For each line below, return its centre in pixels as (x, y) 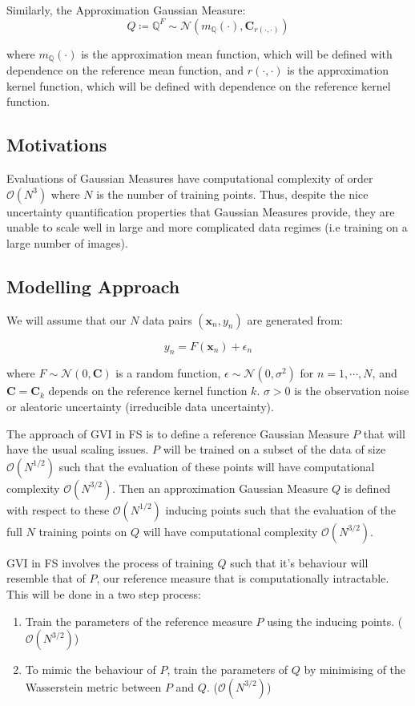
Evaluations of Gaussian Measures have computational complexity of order (190, 178)
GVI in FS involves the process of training (110, 562)
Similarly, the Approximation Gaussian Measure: (126, 10)
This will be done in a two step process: (104, 593)
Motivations (57, 145)
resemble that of (46, 578)
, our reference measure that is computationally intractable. (243, 578)
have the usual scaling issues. (78, 449)
